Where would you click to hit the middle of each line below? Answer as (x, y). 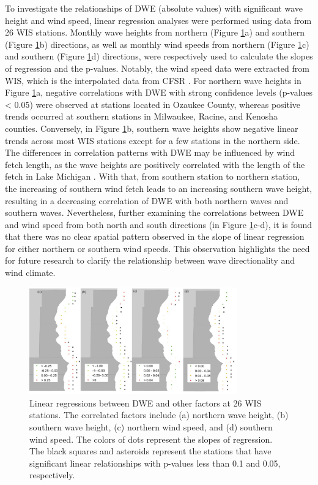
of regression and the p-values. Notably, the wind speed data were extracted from (157, 68)
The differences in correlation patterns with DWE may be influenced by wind (150, 152)
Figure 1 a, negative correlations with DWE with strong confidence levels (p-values (159, 92)
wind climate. (30, 273)
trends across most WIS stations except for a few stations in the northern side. (153, 140)
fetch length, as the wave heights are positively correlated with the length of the (155, 164)
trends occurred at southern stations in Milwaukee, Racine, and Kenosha (142, 116)
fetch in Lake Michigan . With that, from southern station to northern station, (153, 176)
